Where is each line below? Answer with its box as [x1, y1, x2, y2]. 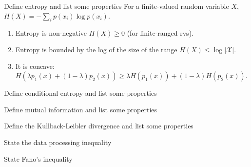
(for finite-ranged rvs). [127, 28, 193, 38]
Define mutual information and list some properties [4, 104, 157, 114]
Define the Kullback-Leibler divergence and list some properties [4, 121, 193, 131]
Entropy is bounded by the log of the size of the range [15, 44, 177, 54]
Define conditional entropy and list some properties [4, 88, 157, 98]
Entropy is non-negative [15, 28, 87, 38]
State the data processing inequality [4, 137, 112, 147]
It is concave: [15, 61, 55, 71]
